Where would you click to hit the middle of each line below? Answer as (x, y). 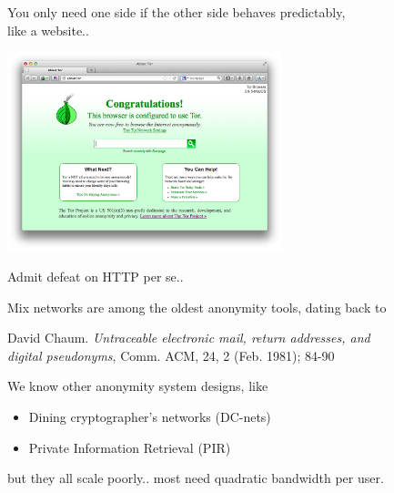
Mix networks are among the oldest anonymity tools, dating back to (197, 307)
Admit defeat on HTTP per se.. (96, 276)
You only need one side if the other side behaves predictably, (177, 12)
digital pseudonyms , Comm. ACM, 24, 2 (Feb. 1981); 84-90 (171, 355)
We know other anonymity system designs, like (138, 386)
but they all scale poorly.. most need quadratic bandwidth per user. (196, 478)
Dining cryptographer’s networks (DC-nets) (150, 416)
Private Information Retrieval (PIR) (130, 447)
